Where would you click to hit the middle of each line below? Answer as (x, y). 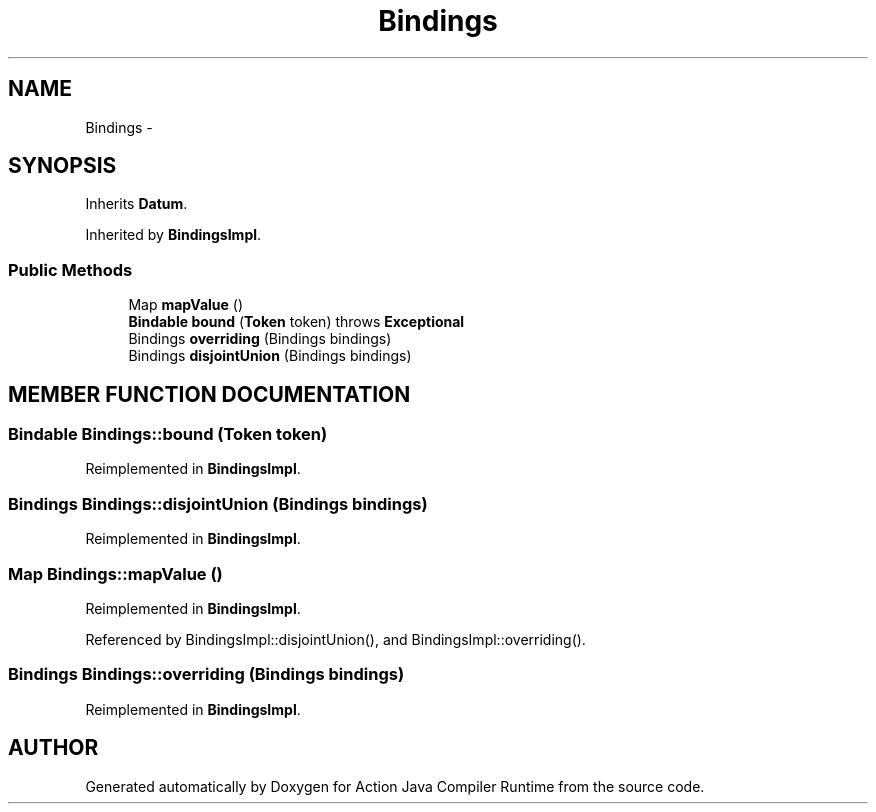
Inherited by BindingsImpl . (173, 235)
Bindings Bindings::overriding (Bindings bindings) (206, 674)
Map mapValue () (186, 305)
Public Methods (70, 269)
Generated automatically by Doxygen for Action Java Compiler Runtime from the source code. (395, 786)
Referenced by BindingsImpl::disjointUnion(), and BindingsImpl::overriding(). (335, 639)
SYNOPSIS (62, 166)
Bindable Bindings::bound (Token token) (168, 434)
